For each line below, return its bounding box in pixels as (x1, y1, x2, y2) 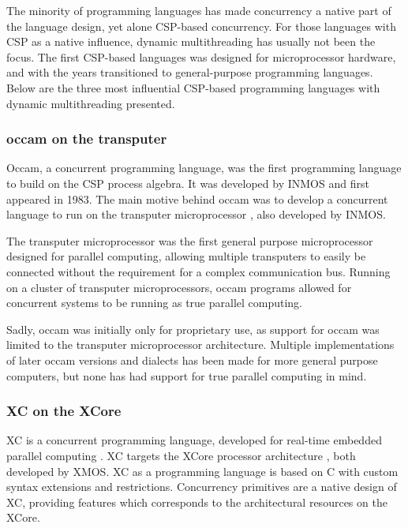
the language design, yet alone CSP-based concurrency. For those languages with (6, 17, 396, 34)
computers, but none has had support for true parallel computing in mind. (6, 367, 367, 384)
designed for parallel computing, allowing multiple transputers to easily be (6, 248, 366, 264)
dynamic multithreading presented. (6, 95, 175, 111)
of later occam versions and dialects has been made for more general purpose (6, 351, 378, 368)
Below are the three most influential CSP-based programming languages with (6, 79, 380, 95)
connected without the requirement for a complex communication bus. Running (6, 263, 391, 279)
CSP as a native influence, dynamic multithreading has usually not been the (6, 33, 376, 50)
